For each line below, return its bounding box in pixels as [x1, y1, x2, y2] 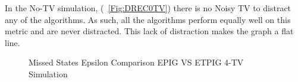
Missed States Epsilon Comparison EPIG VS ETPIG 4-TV [29, 56, 244, 68]
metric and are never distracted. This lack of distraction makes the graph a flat [5, 25, 294, 37]
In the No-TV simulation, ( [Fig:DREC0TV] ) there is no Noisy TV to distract [5, 2, 291, 14]
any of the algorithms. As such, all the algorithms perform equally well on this [5, 13, 291, 25]
